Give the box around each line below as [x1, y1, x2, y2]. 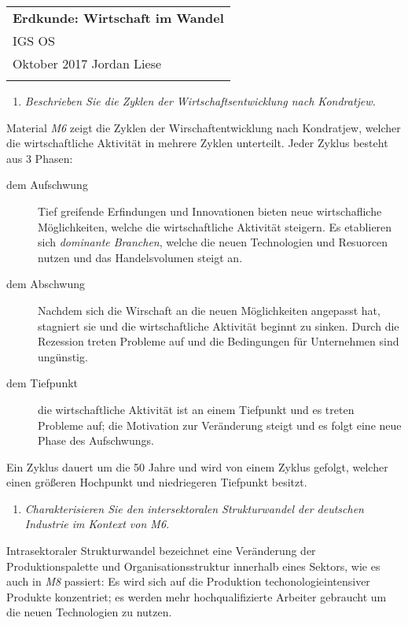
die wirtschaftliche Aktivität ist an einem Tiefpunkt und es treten [38, 401, 355, 417]
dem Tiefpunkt [6, 375, 79, 391]
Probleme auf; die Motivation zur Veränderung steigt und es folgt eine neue [38, 416, 402, 433]
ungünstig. [38, 348, 88, 364]
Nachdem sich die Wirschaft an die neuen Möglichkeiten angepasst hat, [38, 301, 380, 318]
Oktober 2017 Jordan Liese [13, 54, 162, 72]
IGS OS [13, 31, 55, 50]
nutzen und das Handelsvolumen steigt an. [38, 249, 243, 265]
